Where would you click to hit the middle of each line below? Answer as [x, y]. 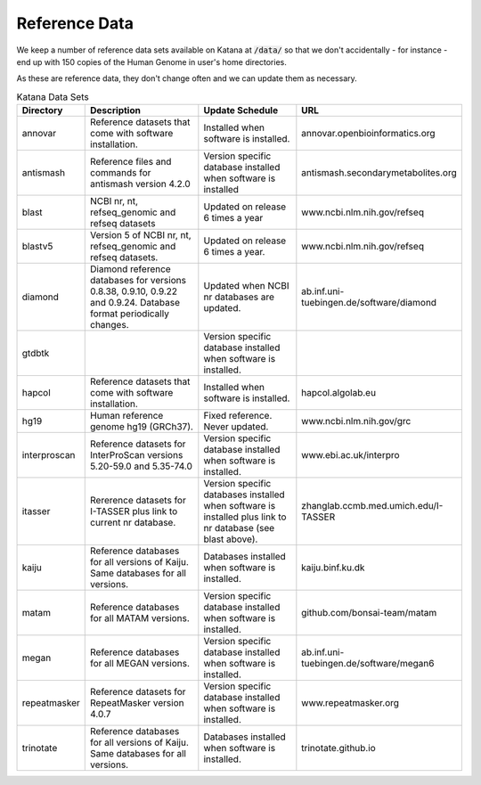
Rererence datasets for [138, 501]
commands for [121, 173]
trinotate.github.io [338, 748]
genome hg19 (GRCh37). [142, 427]
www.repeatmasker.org [351, 703]
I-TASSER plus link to [134, 511]
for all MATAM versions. [140, 618]
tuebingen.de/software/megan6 [368, 664]
